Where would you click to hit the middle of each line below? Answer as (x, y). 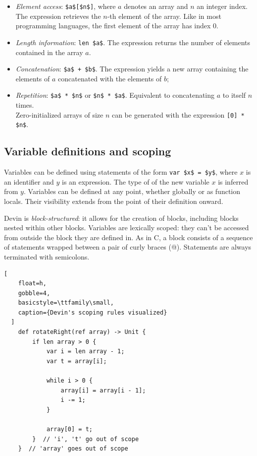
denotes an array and (156, 6)
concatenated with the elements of (110, 78)
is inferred (233, 181)
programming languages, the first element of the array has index (113, 26)
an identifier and (29, 181)
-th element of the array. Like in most (164, 16)
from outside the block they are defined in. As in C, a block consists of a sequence (128, 237)
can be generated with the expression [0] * (178, 114)
